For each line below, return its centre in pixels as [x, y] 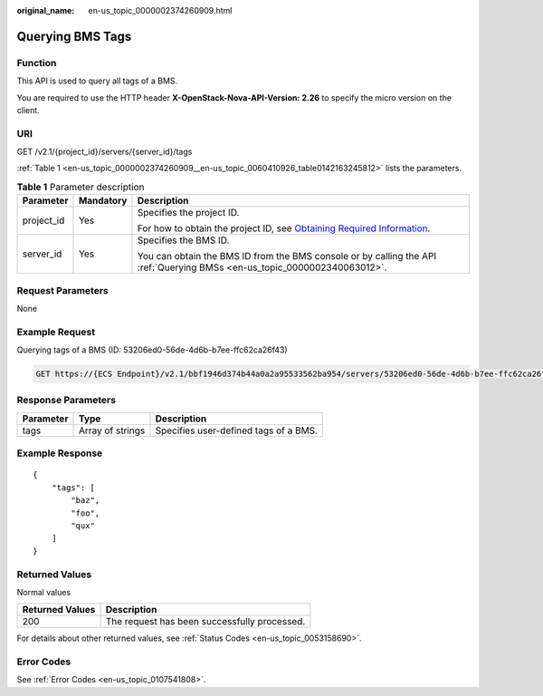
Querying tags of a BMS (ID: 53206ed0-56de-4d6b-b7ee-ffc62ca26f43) [152, 350]
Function [37, 63]
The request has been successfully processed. [205, 622]
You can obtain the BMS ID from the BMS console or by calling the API [287, 256]
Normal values [44, 592]
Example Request [56, 332]
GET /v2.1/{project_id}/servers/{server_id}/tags [105, 152]
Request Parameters [62, 290]
